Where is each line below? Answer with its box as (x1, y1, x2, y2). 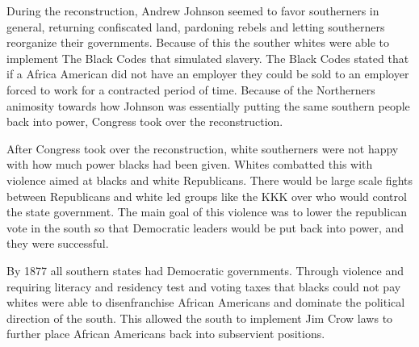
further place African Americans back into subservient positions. (6, 325, 325, 342)
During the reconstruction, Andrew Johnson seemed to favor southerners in (6, 2, 379, 19)
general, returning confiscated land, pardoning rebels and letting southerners (6, 18, 385, 35)
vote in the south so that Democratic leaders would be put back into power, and (6, 219, 404, 236)
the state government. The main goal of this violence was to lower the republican (6, 203, 408, 220)
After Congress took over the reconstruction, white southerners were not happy (6, 140, 399, 157)
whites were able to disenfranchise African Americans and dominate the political (6, 294, 405, 311)
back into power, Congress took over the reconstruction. (6, 113, 283, 130)
